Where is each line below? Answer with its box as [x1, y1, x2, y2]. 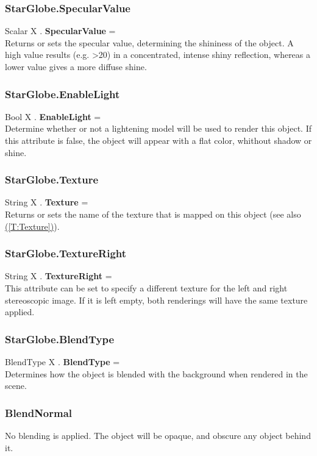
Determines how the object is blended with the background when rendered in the [5, 367, 308, 380]
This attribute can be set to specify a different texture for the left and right [5, 282, 288, 294]
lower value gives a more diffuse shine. [5, 60, 147, 73]
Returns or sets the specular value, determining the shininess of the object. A [5, 36, 294, 49]
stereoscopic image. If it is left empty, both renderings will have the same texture [5, 293, 308, 306]
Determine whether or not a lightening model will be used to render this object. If [5, 122, 312, 135]
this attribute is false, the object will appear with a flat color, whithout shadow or [5, 134, 312, 146]
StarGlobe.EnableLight [5, 86, 120, 101]
